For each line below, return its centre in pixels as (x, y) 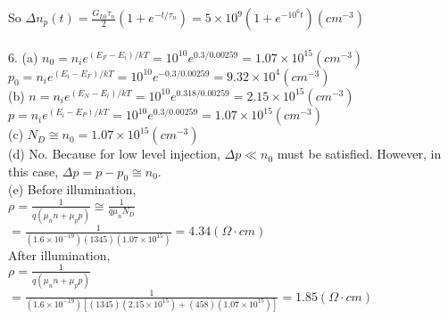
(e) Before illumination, (72, 189)
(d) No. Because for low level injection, (114, 154)
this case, (33, 171)
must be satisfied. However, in (359, 154)
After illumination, (59, 254)
